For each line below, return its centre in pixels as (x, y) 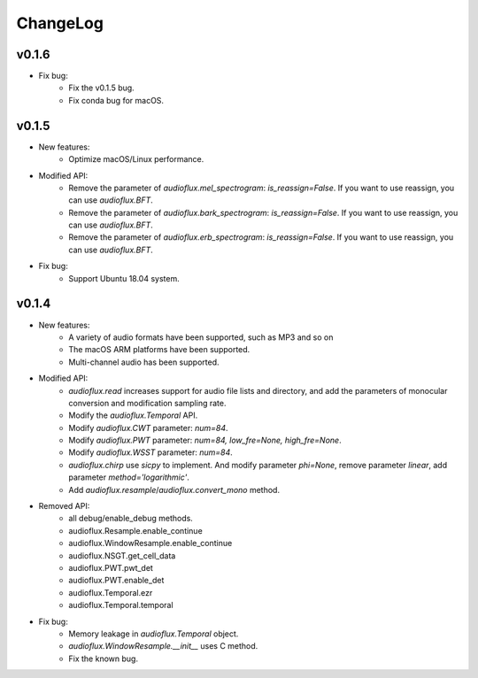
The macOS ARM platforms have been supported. (159, 350)
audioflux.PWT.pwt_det (111, 567)
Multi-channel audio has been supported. (144, 362)
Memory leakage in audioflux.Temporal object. (154, 634)
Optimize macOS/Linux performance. (136, 159)
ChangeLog (60, 23)
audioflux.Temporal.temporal (121, 605)
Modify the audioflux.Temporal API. (133, 415)
